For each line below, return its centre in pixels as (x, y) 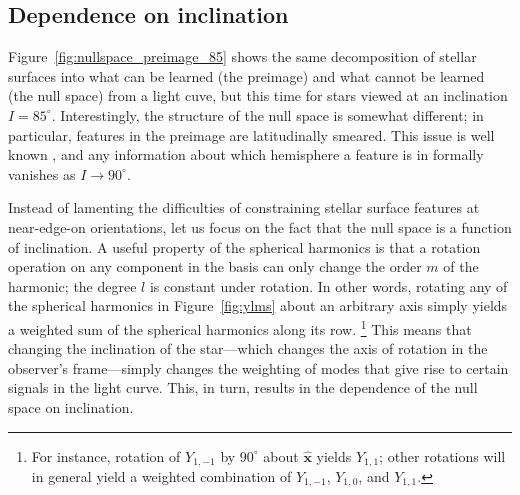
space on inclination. (71, 406)
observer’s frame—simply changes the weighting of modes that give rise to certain (258, 367)
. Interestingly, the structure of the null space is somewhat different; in (267, 114)
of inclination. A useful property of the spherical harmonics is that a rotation (244, 246)
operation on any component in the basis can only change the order (215, 266)
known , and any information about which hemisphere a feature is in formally (246, 154)
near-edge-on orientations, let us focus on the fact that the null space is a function (260, 226)
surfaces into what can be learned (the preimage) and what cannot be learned (246, 75)
